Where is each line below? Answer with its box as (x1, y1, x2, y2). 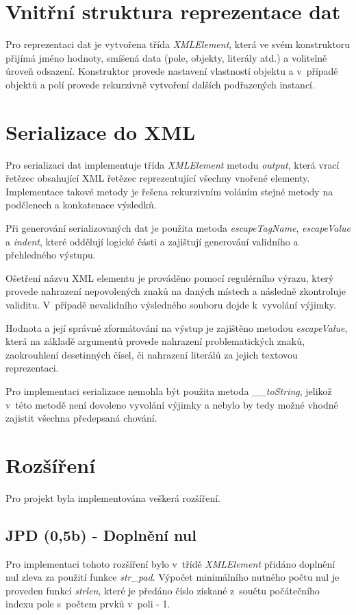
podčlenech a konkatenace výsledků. (5, 197, 157, 212)
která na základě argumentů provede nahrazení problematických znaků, (5, 334, 305, 348)
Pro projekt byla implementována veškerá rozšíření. (5, 490, 220, 505)
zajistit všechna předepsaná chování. (5, 411, 157, 425)
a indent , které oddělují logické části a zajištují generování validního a (5, 234, 298, 248)
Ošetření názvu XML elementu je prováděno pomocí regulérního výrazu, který (5, 270, 334, 285)
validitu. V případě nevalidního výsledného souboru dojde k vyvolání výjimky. (5, 297, 336, 311)
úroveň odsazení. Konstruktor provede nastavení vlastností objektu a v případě (5, 64, 338, 78)
